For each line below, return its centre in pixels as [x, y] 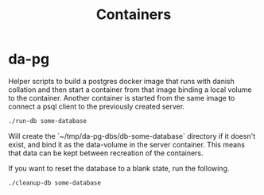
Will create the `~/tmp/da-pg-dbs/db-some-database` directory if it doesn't [132, 136]
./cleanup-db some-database [55, 183]
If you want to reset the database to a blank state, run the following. [119, 168]
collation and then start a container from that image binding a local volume [130, 90]
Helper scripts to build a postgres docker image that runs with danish [121, 81]
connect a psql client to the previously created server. [97, 106]
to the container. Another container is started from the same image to [122, 97]
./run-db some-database [48, 120]
